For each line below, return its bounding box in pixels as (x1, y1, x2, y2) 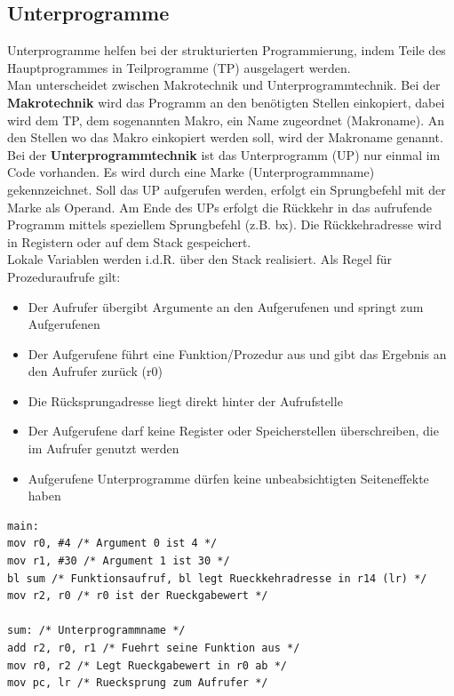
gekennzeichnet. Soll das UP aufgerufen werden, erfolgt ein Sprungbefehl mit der (7, 180, 446, 198)
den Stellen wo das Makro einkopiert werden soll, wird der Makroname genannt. (7, 128, 443, 147)
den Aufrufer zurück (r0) (28, 362, 163, 380)
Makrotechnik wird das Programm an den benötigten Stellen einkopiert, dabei (7, 92, 445, 111)
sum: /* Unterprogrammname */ (7, 624, 186, 637)
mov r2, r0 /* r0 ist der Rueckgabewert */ (7, 589, 268, 603)
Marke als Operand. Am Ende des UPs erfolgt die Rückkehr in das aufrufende (7, 197, 432, 216)
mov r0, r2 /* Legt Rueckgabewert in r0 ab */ (7, 659, 287, 672)
